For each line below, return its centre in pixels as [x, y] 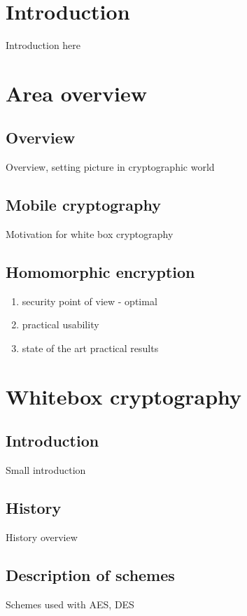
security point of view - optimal [90, 301]
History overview [42, 537]
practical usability [61, 324]
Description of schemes [90, 575]
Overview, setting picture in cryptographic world [110, 167]
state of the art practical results [90, 348]
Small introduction [46, 470]
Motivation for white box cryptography [90, 234]
